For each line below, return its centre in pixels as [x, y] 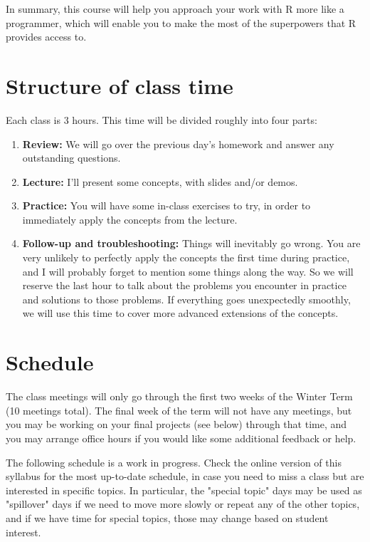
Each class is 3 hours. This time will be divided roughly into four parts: [162, 119]
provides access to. [46, 37]
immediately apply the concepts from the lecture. [130, 219]
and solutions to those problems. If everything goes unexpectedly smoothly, [186, 299]
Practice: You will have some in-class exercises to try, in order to [166, 205]
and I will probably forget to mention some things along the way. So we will [188, 271]
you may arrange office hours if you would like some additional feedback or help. [181, 438]
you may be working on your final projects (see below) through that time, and [176, 424]
